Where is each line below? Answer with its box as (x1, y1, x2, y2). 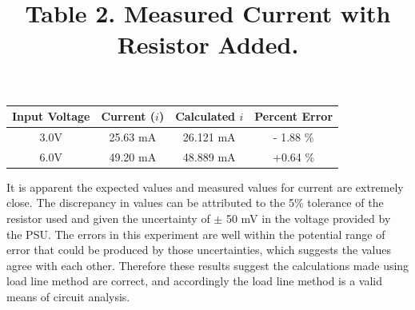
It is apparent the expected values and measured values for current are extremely (6, 178, 404, 195)
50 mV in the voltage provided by (225, 210, 391, 227)
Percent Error (254, 108, 333, 125)
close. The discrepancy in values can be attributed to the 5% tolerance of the (6, 194, 384, 211)
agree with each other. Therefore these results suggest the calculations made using (6, 256, 409, 273)
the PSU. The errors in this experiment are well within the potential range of (6, 225, 385, 242)
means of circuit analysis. (6, 288, 130, 304)
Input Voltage (12, 108, 90, 125)
